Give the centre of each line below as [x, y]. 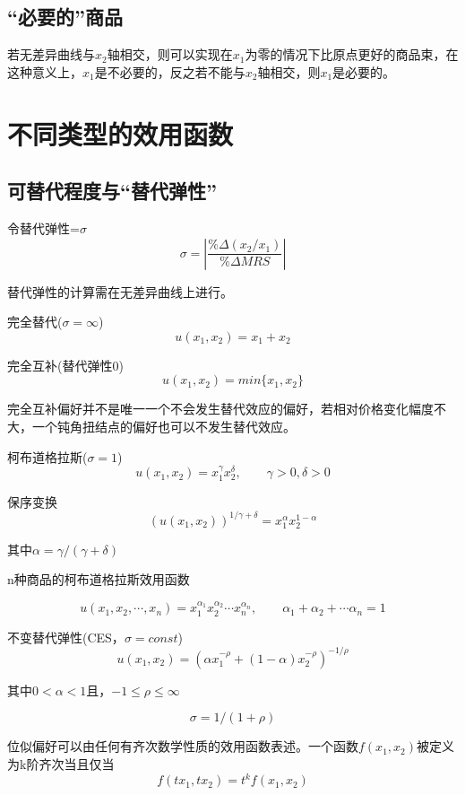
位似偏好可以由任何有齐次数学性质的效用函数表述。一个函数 [183, 746]
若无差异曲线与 [51, 54]
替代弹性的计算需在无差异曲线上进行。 [120, 291]
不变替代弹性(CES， [66, 637]
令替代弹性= [43, 227]
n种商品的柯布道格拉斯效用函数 [99, 579]
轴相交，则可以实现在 [170, 54]
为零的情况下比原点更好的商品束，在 [352, 54]
